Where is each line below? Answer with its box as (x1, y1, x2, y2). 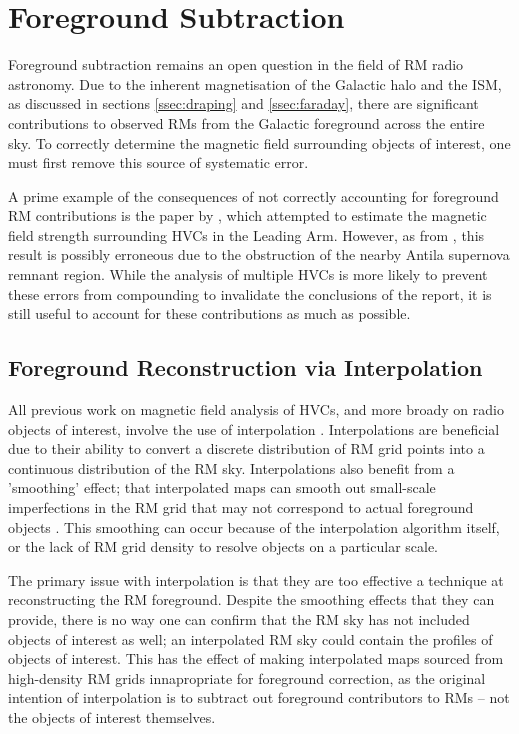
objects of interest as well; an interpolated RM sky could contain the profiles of (8, 628, 493, 649)
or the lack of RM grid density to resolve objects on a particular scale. (8, 536, 439, 557)
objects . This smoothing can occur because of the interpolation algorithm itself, (8, 516, 500, 537)
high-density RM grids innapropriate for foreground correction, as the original (8, 667, 486, 688)
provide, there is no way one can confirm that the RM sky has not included (8, 608, 470, 629)
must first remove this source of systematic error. (8, 152, 309, 173)
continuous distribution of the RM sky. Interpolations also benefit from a (8, 457, 455, 478)
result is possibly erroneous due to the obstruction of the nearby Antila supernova (8, 244, 510, 265)
